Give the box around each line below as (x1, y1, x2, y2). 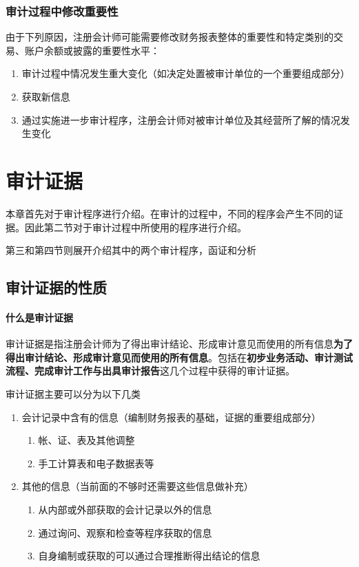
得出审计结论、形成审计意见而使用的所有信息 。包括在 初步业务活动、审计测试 (6, 350, 353, 364)
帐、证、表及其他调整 (38, 433, 135, 447)
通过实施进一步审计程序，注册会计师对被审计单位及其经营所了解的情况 (21, 112, 340, 127)
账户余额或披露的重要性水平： (24, 43, 160, 57)
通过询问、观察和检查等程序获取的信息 (38, 525, 212, 539)
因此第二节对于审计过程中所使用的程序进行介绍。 (24, 220, 247, 234)
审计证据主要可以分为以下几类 (6, 387, 141, 401)
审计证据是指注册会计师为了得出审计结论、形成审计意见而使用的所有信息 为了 (6, 336, 353, 351)
